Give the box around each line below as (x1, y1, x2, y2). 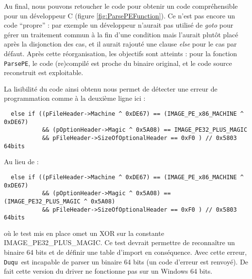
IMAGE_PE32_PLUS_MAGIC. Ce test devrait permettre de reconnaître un (4, 237, 235, 248)
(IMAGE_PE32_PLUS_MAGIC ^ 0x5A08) (4, 198, 116, 205)
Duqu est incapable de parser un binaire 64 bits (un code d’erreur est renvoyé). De (4, 256, 249, 266)
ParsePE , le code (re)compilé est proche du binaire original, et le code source (4, 58, 232, 68)
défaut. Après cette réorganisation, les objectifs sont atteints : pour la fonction (4, 48, 237, 58)
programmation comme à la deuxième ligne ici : (4, 93, 146, 103)
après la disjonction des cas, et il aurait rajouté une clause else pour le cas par (4, 39, 237, 49)
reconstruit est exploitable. (4, 67, 84, 77)
